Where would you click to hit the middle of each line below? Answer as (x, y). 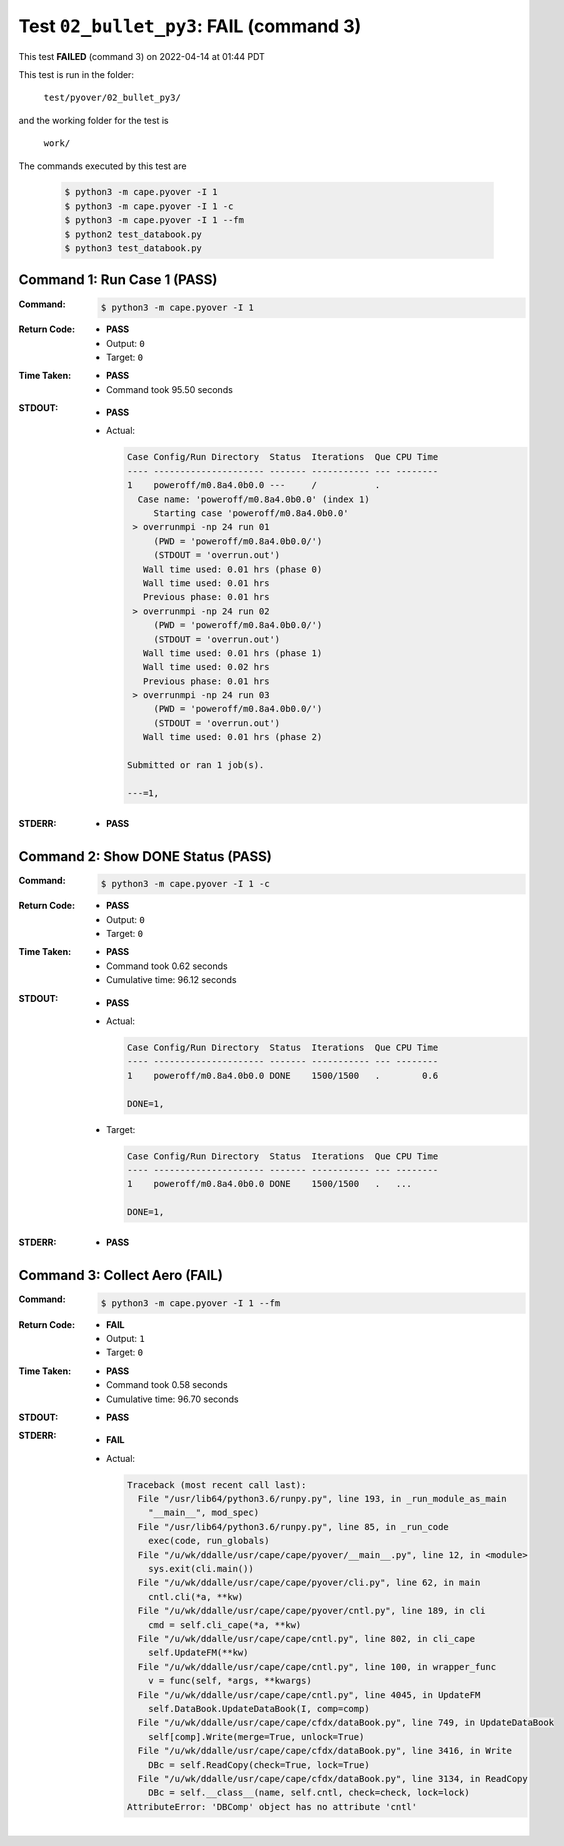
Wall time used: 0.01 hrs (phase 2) (232, 737)
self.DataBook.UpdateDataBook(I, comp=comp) (259, 1708)
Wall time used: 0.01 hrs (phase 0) (232, 569)
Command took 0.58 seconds (167, 1385)
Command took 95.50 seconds (170, 389)
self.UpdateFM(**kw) (198, 1653)
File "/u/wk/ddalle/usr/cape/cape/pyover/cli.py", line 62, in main (309, 1583)
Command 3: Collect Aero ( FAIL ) (121, 1275)
